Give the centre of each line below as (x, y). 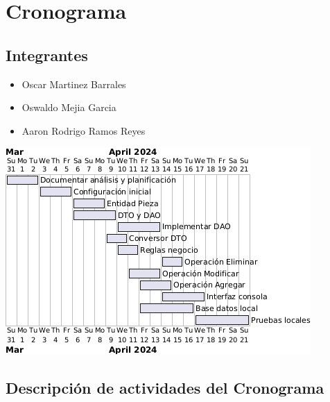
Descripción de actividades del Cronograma (165, 388)
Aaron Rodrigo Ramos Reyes (84, 130)
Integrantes (47, 55)
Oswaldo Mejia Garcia (69, 107)
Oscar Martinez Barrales (74, 84)
